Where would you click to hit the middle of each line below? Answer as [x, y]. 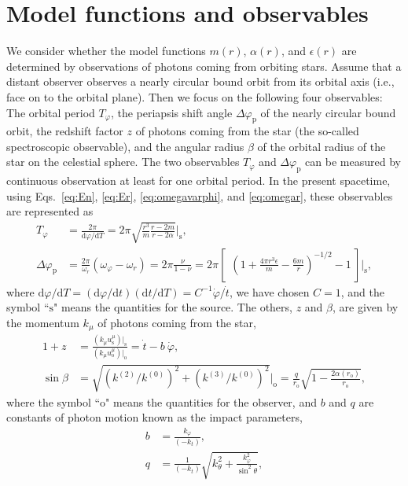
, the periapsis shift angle [171, 112]
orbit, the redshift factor [65, 131]
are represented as [50, 211]
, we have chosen [269, 291]
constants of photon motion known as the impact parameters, [154, 417]
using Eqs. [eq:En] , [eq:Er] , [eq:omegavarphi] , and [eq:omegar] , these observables [200, 195]
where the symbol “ [53, 401]
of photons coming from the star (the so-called [247, 131]
